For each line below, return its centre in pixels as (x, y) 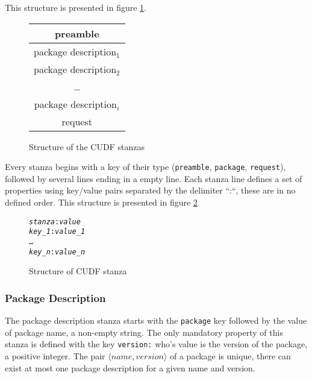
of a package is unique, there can (230, 355)
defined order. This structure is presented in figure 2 (101, 202)
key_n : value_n (57, 252)
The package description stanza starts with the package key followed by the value (156, 320)
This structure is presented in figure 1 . (76, 7)
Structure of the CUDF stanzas (87, 146)
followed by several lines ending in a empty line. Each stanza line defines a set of (154, 178)
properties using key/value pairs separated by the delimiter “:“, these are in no (150, 190)
